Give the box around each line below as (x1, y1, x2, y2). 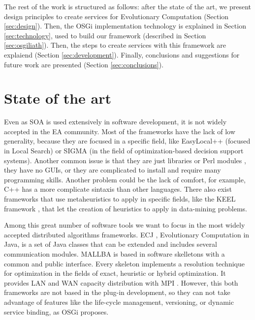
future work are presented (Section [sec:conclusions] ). (4, 59, 164, 69)
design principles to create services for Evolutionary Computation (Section (4, 11, 229, 21)
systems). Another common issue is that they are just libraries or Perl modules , (4, 155, 246, 165)
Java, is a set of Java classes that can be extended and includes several (4, 239, 217, 249)
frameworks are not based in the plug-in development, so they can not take (4, 287, 230, 297)
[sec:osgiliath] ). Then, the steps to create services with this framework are (4, 40, 226, 50)
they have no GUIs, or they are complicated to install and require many (4, 165, 221, 175)
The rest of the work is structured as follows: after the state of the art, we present (4, 1, 252, 11)
